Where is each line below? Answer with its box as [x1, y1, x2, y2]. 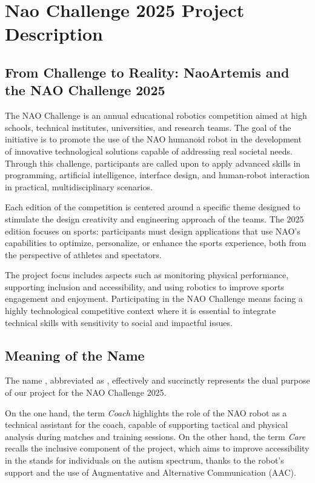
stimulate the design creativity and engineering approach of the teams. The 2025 [5, 212, 304, 225]
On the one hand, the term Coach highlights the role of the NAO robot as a [5, 406, 287, 419]
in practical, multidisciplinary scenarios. [5, 180, 153, 193]
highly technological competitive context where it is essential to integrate [5, 304, 276, 317]
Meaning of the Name [5, 345, 145, 364]
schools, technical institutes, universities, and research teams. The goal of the [5, 121, 291, 133]
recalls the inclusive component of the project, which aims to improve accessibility [5, 442, 310, 455]
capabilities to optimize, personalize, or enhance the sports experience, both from [5, 236, 307, 249]
